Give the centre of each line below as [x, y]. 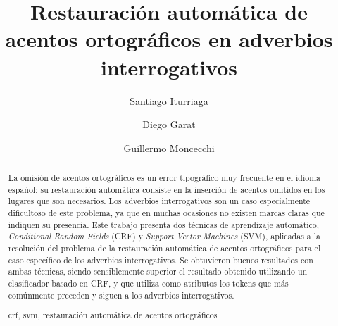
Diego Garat [169, 124]
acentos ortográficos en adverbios [169, 39]
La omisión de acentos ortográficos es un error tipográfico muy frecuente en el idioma [164, 178]
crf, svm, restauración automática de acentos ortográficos [113, 315]
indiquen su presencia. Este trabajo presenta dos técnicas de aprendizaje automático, [164, 224]
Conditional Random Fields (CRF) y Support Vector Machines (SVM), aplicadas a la [164, 236]
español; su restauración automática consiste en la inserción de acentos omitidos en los [167, 189]
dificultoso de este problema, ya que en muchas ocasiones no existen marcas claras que [166, 213]
